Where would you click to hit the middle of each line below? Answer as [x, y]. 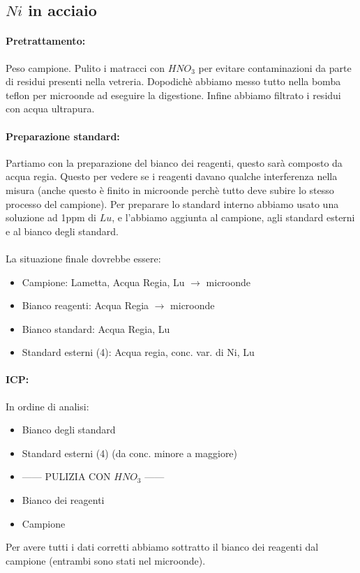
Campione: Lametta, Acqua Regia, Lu [103, 282]
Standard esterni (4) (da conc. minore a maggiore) [130, 453]
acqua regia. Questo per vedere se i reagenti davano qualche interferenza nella [172, 176]
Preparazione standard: [63, 136]
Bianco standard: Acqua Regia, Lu [96, 328]
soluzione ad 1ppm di [51, 217]
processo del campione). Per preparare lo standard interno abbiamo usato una [172, 203]
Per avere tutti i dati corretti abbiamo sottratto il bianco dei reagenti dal [162, 547]
